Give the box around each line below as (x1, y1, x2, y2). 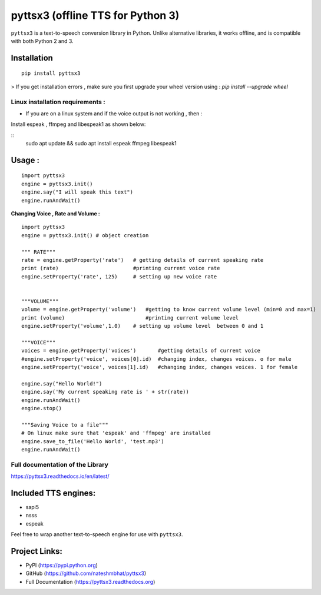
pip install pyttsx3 (21, 70, 81, 77)
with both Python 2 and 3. (11, 37, 74, 44)
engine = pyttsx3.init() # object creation (21, 232, 149, 238)
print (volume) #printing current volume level (21, 314, 239, 321)
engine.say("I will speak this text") (21, 189, 134, 195)
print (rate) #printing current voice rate (21, 265, 220, 272)
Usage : (11, 155, 40, 165)
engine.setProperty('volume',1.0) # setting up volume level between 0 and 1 (21, 323, 264, 330)
